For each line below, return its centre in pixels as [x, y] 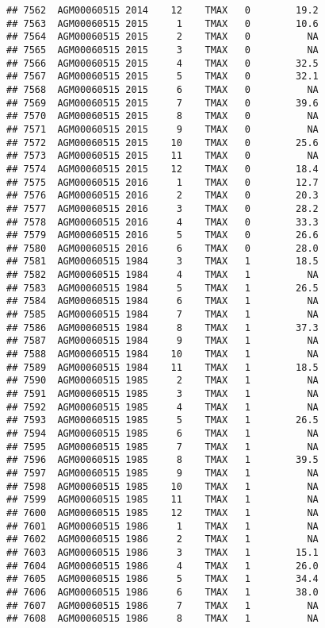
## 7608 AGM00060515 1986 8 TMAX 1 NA [162, 619]
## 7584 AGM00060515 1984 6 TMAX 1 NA [162, 301]
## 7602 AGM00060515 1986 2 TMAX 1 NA [162, 539]
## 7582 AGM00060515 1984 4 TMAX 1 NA [162, 275]
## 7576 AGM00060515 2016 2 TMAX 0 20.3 [162, 196]
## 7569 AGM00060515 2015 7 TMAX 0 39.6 [162, 103]
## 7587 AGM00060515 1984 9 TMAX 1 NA [162, 341]
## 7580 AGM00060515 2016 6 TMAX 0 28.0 [162, 248]
